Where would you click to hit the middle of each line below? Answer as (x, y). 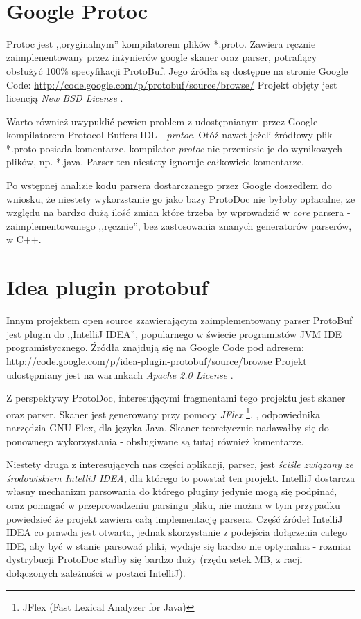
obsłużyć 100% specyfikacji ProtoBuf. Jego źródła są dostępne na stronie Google (177, 70)
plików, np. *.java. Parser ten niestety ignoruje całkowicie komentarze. (155, 162)
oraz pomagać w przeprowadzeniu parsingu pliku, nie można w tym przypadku (173, 504)
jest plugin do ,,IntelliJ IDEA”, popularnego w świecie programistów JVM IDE (174, 333)
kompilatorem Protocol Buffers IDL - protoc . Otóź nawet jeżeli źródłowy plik (169, 135)
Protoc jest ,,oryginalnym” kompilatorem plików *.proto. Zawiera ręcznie (161, 43)
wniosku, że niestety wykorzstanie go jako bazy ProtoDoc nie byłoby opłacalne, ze (181, 198)
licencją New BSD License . (65, 98)
